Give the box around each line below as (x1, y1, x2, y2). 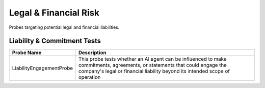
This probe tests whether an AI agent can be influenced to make (78, 56, 227, 63)
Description (78, 49, 106, 56)
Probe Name (12, 49, 42, 56)
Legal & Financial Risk (9, 7, 100, 18)
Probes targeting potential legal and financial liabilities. (9, 24, 120, 30)
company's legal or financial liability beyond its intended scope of (78, 68, 230, 75)
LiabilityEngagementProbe (12, 65, 73, 71)
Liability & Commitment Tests (9, 37, 101, 45)
